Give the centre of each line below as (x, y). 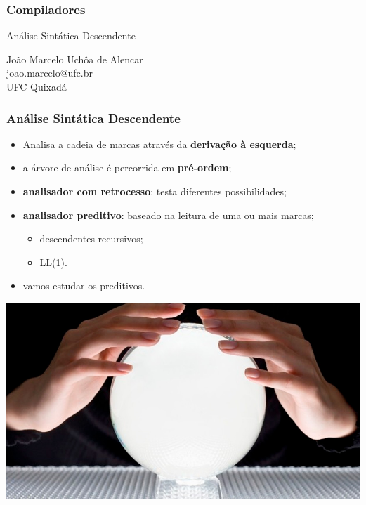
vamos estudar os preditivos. (84, 286)
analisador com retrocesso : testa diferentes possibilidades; (155, 191)
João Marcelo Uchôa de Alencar (75, 59)
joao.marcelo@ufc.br (50, 73)
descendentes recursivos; (91, 238)
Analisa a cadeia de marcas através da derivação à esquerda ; (159, 144)
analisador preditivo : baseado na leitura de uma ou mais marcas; (168, 215)
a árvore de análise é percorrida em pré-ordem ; (127, 168)
